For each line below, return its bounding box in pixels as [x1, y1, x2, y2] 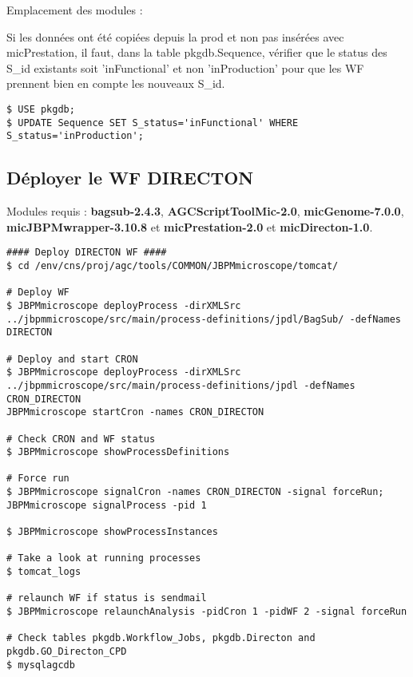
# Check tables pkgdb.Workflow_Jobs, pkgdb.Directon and [6, 632, 316, 644]
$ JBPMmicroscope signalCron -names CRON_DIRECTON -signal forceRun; [6, 486, 384, 498]
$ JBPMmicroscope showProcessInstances [6, 526, 218, 538]
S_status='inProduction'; [6, 130, 144, 142]
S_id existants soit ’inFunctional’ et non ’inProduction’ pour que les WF [6, 59, 364, 76]
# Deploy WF [6, 287, 69, 299]
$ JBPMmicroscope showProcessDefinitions [6, 446, 230, 458]
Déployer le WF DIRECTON [6, 165, 254, 190]
